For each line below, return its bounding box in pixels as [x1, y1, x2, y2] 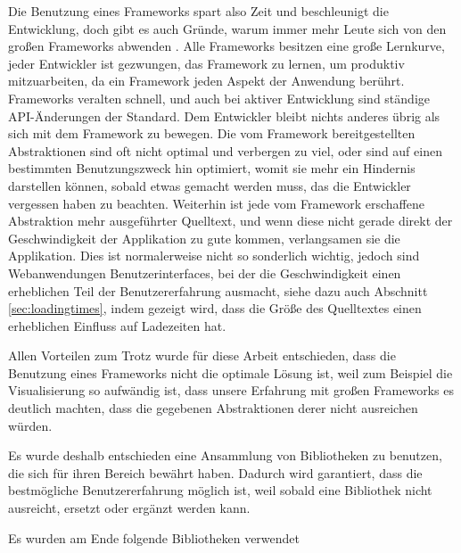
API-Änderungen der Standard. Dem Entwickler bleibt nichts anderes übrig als [8, 106, 440, 125]
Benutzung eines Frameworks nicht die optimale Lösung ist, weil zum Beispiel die [8, 363, 453, 382]
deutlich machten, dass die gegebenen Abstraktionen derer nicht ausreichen [8, 399, 418, 417]
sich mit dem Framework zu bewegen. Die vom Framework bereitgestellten [8, 124, 416, 143]
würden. [8, 416, 53, 434]
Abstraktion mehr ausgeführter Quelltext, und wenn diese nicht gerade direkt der [8, 211, 453, 230]
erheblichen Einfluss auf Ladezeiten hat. [8, 316, 226, 334]
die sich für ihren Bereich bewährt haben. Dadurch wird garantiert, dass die [8, 463, 423, 482]
